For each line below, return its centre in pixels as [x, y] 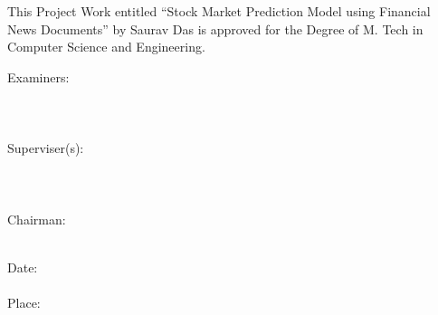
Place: [24, 302]
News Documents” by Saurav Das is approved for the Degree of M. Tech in [215, 29]
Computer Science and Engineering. [106, 47]
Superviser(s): [46, 148]
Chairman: [37, 219]
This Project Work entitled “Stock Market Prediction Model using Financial [219, 11]
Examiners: [38, 76]
